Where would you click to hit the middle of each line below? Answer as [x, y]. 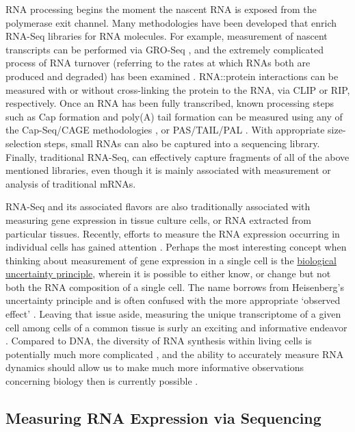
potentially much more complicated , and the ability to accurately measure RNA [175, 354]
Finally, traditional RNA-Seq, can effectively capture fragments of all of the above [177, 156]
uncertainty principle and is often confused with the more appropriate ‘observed [173, 300]
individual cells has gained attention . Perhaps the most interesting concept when [176, 247]
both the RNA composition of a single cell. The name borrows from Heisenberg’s [175, 287]
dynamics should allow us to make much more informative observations [155, 367]
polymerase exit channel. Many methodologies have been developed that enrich [171, 22]
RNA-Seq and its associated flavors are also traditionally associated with [158, 206]
